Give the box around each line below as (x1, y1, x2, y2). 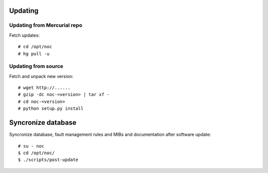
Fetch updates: (9, 32, 40, 38)
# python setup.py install (18, 106, 84, 111)
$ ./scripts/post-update (18, 157, 78, 163)
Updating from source (9, 63, 64, 70)
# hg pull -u (18, 51, 50, 57)
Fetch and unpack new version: (9, 73, 73, 79)
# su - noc (18, 143, 45, 149)
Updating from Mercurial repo (9, 22, 82, 29)
